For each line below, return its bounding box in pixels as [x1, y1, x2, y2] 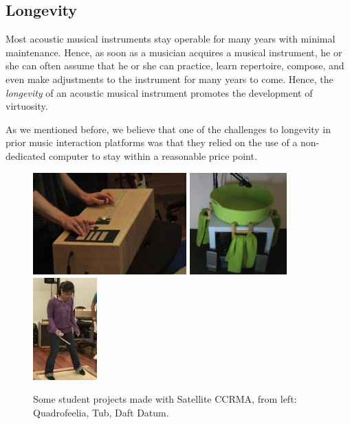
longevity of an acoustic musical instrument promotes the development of [6, 85, 313, 99]
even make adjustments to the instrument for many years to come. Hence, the [6, 71, 333, 86]
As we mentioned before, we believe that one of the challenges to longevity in [6, 121, 331, 136]
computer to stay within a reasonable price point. [48, 148, 257, 163]
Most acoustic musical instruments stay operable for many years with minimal [6, 32, 336, 46]
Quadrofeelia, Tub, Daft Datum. [33, 405, 169, 419]
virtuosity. [6, 99, 48, 113]
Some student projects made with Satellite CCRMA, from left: [33, 392, 297, 406]
